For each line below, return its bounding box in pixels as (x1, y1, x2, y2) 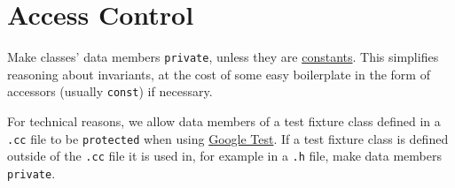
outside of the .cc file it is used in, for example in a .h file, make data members (7, 147, 443, 165)
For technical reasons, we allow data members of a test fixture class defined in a (7, 112, 441, 131)
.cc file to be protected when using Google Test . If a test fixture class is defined (7, 129, 449, 147)
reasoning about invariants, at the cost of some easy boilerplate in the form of (7, 64, 430, 83)
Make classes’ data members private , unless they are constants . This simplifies (7, 48, 439, 66)
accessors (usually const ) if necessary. (7, 82, 213, 101)
